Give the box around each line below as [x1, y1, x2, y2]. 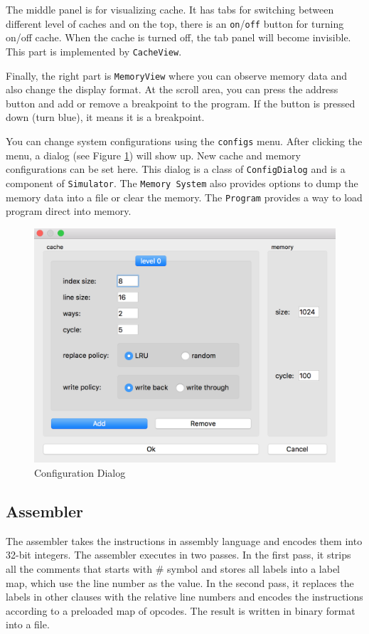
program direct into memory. [6, 204, 132, 218]
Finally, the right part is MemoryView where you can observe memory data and [6, 68, 348, 83]
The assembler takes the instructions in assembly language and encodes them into [6, 533, 363, 548]
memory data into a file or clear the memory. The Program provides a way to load [6, 189, 363, 204]
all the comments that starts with [6, 561, 152, 576]
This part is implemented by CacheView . [6, 43, 182, 58]
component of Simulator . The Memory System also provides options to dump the [6, 175, 358, 190]
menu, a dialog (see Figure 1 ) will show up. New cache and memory [6, 147, 301, 162]
